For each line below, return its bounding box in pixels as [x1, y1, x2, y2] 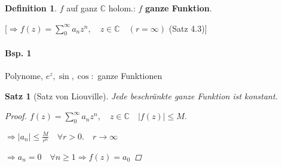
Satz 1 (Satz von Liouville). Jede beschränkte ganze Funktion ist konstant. [5, 89, 278, 102]
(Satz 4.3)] [168, 22, 207, 34]
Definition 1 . [5, 2, 57, 14]
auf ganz [66, 2, 98, 14]
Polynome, [5, 69, 43, 82]
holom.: [108, 2, 136, 14]
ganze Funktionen [97, 69, 163, 82]
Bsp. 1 [5, 46, 32, 59]
